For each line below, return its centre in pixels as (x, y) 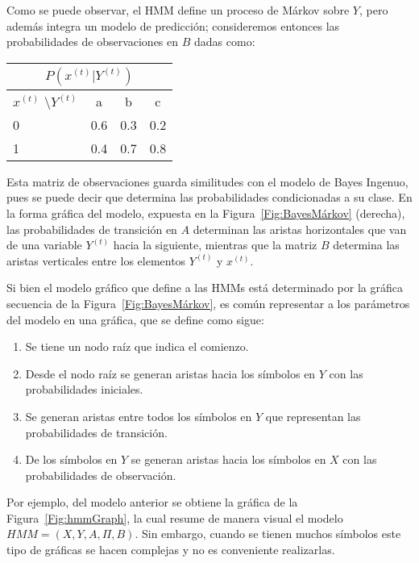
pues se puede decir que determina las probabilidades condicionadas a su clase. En (209, 197)
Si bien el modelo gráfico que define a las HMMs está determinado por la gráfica (205, 288)
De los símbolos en (71, 459)
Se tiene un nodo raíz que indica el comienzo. (137, 346)
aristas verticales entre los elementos (96, 260)
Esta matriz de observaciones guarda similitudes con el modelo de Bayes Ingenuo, (207, 181)
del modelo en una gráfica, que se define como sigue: (135, 319)
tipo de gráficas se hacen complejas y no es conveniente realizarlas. (171, 550)
